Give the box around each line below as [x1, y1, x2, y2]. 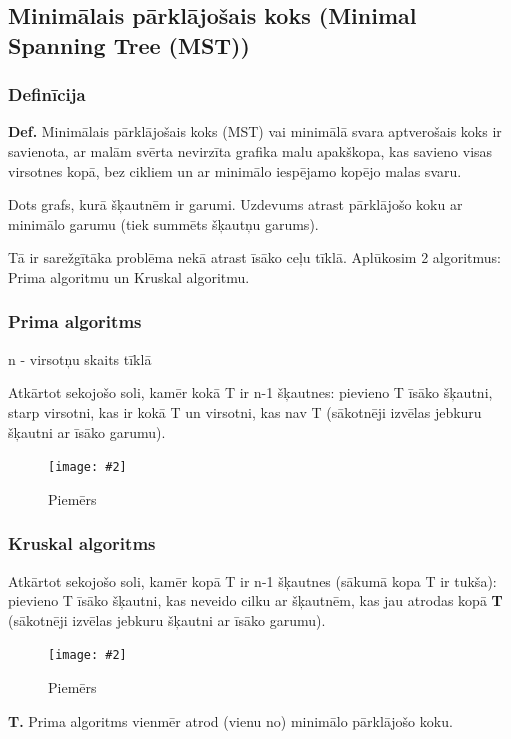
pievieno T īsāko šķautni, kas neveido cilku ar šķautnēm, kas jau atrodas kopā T [8, 590, 503, 611]
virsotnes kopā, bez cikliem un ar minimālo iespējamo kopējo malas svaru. [8, 160, 462, 181]
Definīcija [8, 82, 86, 107]
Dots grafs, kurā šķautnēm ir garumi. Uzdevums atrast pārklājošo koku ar [8, 194, 463, 215]
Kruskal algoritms [8, 531, 156, 556]
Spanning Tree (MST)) [8, 29, 250, 60]
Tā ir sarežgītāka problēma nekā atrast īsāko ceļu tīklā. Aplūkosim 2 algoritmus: [8, 247, 501, 268]
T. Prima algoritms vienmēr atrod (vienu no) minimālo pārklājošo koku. [8, 710, 453, 731]
